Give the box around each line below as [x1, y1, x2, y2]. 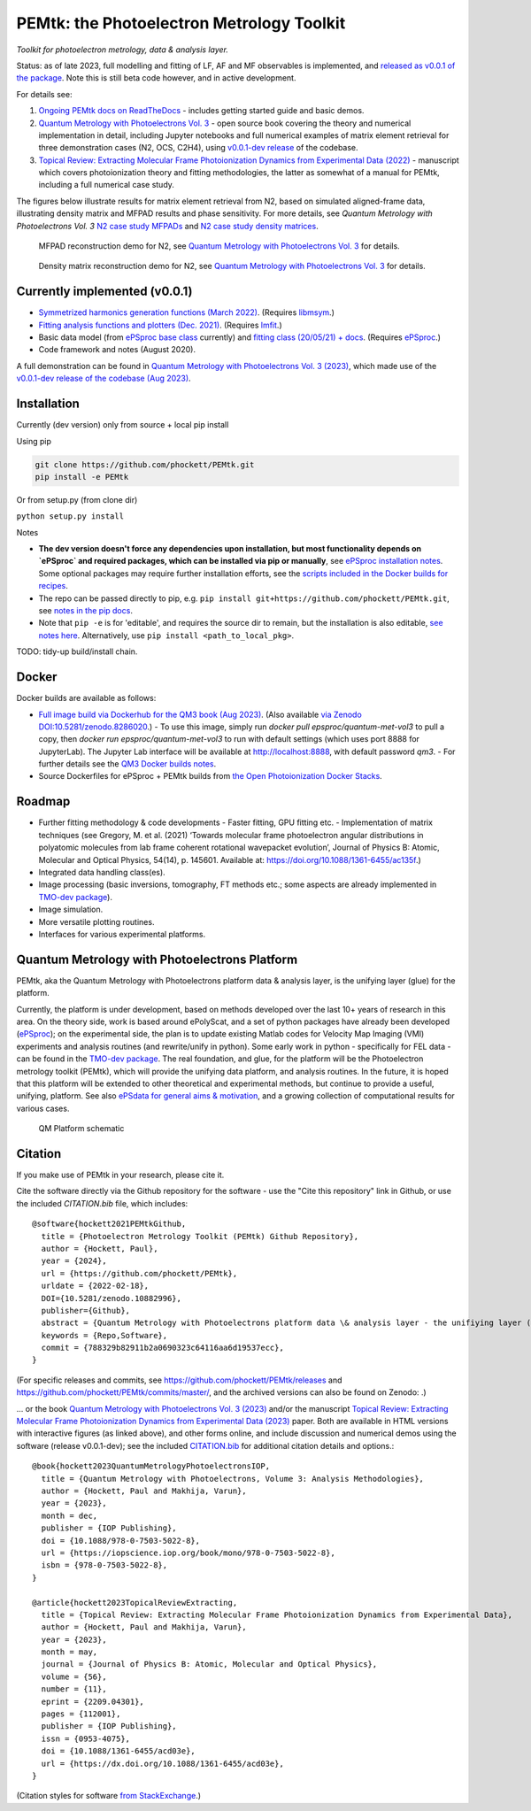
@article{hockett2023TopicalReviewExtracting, [32, 1598, 238, 1607]
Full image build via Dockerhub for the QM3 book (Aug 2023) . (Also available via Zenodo [38, 709, 362, 720]
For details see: [16, 89, 73, 99]
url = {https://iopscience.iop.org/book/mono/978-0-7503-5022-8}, [41, 1547, 335, 1558]
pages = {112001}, [41, 1709, 121, 1719]
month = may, [41, 1647, 98, 1657]
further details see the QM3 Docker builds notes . [38, 759, 217, 769]
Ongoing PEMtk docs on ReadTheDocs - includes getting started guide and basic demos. [38, 105, 365, 116]
